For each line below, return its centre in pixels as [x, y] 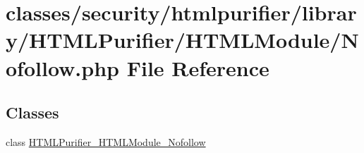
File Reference [198, 67]
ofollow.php [62, 67]
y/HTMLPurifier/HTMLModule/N [182, 40]
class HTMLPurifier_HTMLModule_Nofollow [106, 141]
